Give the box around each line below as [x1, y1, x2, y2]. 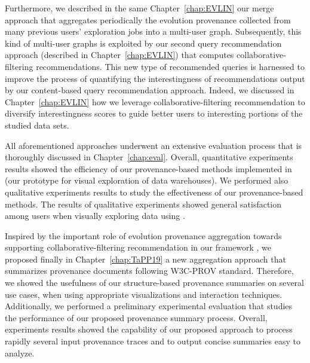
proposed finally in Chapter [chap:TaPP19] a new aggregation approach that [5, 252, 286, 265]
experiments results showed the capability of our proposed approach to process [5, 323, 293, 335]
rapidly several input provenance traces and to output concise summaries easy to [5, 335, 300, 347]
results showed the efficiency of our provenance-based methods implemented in [5, 162, 292, 175]
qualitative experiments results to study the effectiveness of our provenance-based [5, 185, 303, 198]
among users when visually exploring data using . [5, 209, 185, 222]
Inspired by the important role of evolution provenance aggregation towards [5, 229, 282, 242]
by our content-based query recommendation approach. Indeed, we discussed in [5, 84, 294, 96]
